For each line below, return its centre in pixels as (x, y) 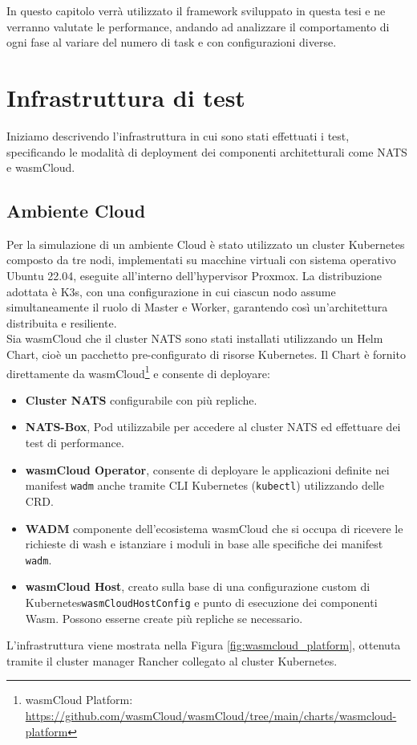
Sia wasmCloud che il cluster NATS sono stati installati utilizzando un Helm (195, 338)
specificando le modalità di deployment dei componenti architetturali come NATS (207, 151)
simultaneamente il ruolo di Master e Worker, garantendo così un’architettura (197, 307)
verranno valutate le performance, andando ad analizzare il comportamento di (198, 26)
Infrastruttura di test (126, 97)
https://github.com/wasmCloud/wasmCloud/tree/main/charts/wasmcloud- (211, 715)
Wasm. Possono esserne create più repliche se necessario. (164, 618)
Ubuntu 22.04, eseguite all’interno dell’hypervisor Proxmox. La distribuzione (194, 276)
